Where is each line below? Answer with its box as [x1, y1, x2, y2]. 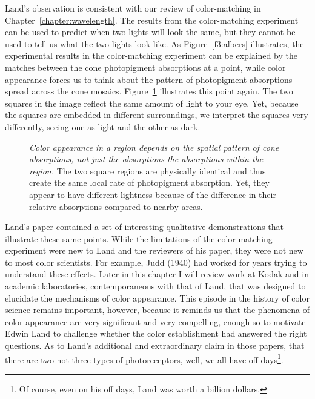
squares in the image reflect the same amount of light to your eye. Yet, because [5, 96, 299, 109]
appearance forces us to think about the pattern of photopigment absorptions [5, 73, 293, 85]
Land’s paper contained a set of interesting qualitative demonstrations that [5, 220, 283, 233]
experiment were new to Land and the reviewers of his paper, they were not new [5, 244, 303, 257]
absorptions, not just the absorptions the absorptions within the [29, 153, 264, 165]
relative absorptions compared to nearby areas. [29, 200, 203, 213]
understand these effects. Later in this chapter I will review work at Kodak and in [5, 268, 309, 280]
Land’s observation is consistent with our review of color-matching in [5, 2, 261, 14]
